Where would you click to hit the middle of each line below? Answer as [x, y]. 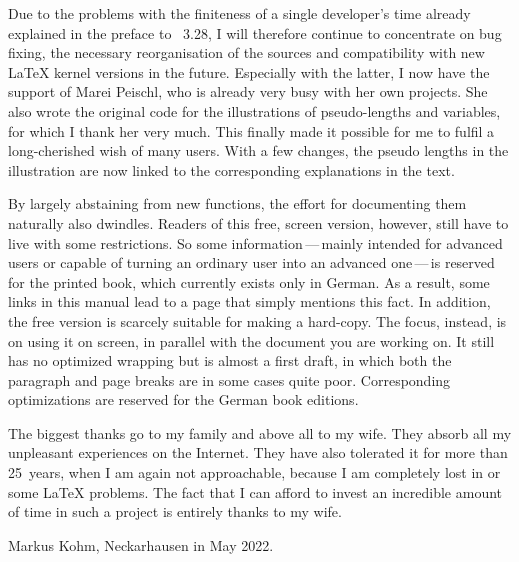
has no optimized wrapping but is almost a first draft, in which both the [230, 360]
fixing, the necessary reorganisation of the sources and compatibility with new [246, 52]
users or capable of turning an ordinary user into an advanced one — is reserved [251, 262]
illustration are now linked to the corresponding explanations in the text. [231, 169]
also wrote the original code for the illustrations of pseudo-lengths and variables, [254, 110]
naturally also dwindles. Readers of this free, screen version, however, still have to [258, 222]
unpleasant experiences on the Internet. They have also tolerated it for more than [258, 452]
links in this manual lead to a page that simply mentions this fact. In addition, [249, 301]
